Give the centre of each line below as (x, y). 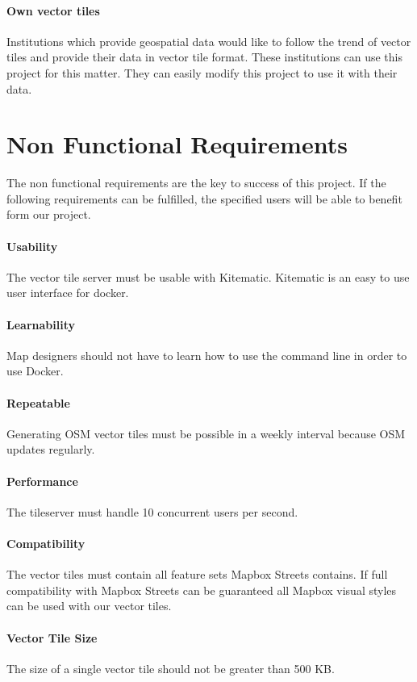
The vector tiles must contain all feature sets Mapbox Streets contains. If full (197, 574)
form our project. (49, 214)
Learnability (41, 324)
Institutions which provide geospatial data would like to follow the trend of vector (209, 41)
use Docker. (35, 371)
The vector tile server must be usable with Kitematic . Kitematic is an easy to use (208, 276)
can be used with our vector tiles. (89, 606)
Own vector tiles (53, 10)
